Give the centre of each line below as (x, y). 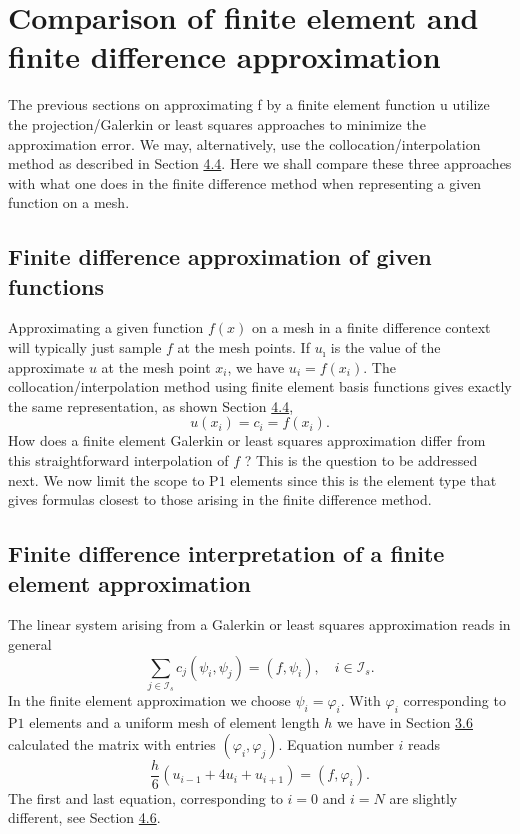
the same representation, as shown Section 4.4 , (151, 405)
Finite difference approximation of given (220, 256)
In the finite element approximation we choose (149, 700)
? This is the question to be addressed (361, 460)
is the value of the (385, 347)
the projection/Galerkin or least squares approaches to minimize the (217, 123)
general (30, 644)
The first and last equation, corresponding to (145, 797)
